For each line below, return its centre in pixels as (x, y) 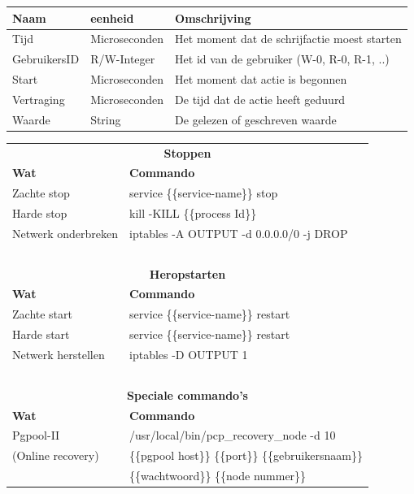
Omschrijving (213, 17)
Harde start (41, 334)
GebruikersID (46, 59)
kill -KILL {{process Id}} (193, 213)
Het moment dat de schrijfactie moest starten (288, 39)
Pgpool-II (36, 435)
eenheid (112, 17)
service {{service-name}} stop (204, 193)
